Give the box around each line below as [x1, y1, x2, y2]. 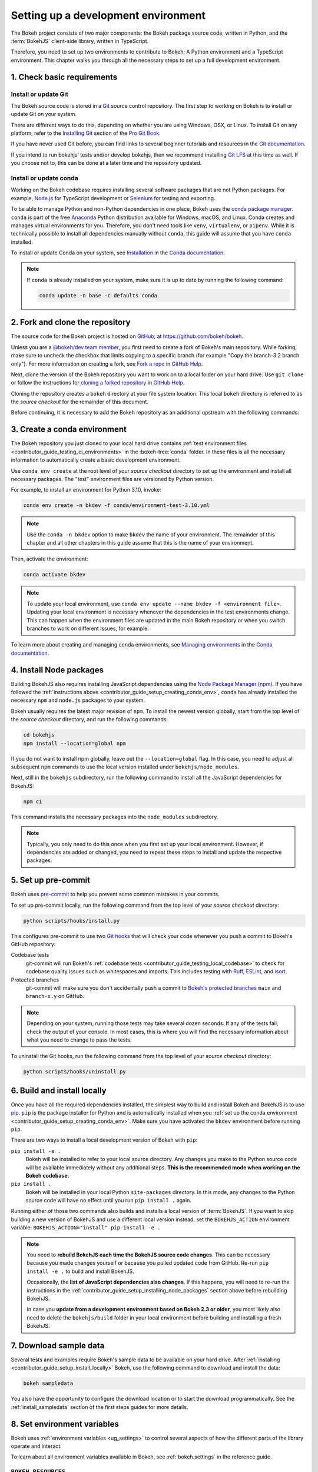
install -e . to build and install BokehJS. [26, 1268, 135, 1275]
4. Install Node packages [11, 665, 104, 675]
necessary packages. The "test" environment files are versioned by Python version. [11, 475, 214, 482]
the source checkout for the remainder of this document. [11, 398, 148, 406]
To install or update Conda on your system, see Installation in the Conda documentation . [11, 249, 225, 256]
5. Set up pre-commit [11, 875, 91, 886]
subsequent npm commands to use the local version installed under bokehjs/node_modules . [11, 763, 239, 771]
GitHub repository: [11, 940, 56, 947]
